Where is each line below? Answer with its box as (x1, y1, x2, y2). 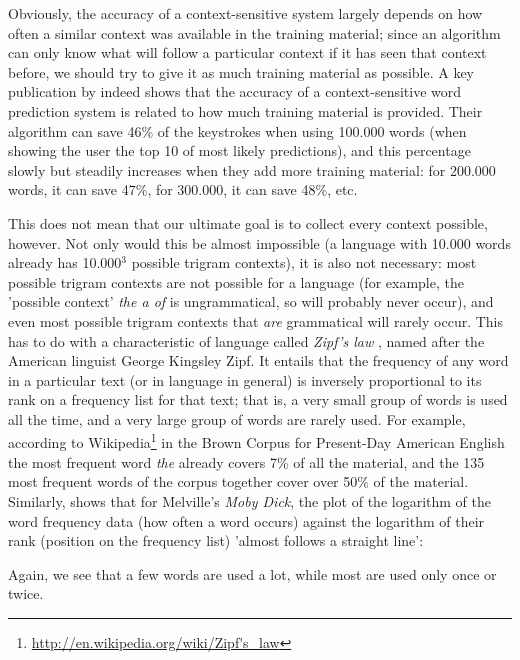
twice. (8, 583, 44, 604)
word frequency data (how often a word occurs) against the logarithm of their (8, 510, 485, 531)
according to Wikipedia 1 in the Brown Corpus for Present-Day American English (8, 429, 505, 453)
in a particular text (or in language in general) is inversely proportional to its (8, 369, 482, 390)
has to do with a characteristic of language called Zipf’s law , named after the (8, 330, 485, 351)
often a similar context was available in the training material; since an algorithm (8, 22, 501, 43)
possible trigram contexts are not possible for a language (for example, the (8, 271, 464, 292)
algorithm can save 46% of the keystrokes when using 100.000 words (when (8, 120, 467, 141)
